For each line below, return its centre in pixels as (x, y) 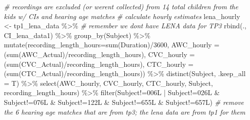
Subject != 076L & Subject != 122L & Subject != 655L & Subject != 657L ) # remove (124, 102)
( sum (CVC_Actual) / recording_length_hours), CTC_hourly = (99, 64)
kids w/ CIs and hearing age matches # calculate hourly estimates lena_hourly (122, 16)
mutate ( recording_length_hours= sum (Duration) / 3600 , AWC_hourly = (112, 45)
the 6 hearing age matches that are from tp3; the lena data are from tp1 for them (125, 111)
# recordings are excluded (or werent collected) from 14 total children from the (121, 6)
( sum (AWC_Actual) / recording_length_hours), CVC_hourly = (99, 54)
